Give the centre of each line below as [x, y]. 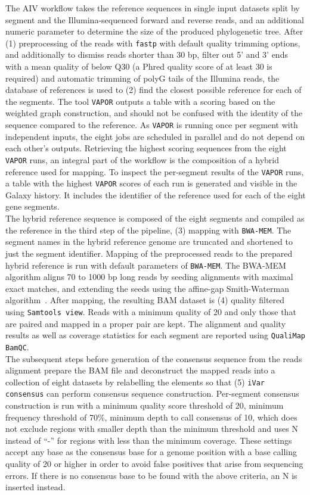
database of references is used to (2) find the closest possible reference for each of [154, 90]
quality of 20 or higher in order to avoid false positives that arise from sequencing [154, 463]
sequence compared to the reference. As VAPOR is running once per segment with [152, 125]
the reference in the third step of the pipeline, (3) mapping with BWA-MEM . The [148, 230]
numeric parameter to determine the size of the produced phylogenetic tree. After [154, 31]
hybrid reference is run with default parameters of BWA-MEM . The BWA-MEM [146, 265]
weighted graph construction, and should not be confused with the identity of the [154, 113]
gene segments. [32, 206]
